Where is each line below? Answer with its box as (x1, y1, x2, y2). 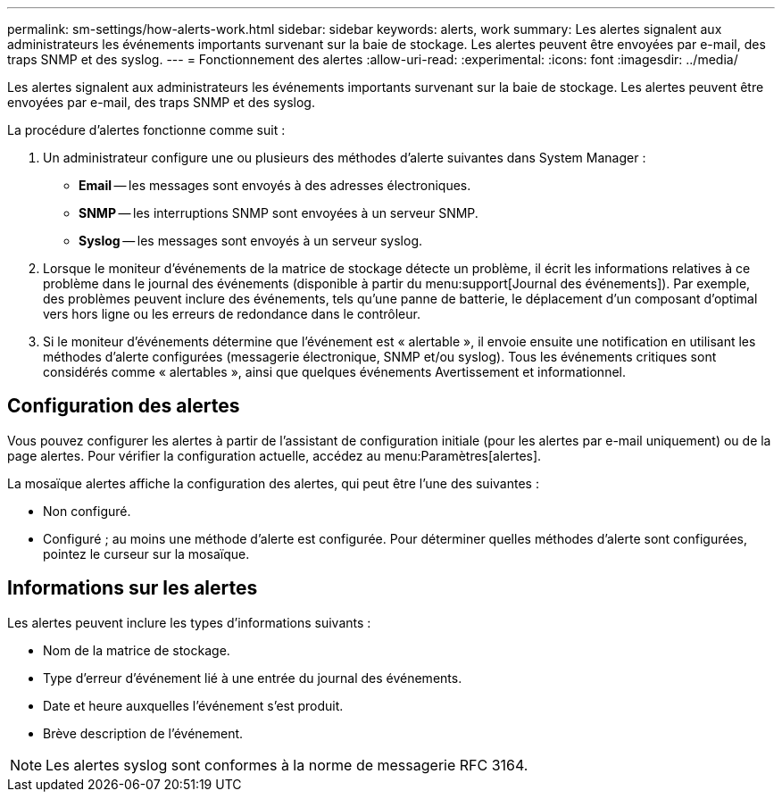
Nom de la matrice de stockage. (43, 642, 230, 658)
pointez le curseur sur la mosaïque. (43, 545, 250, 562)
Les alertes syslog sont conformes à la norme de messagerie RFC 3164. (46, 755, 528, 774)
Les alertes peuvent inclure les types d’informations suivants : (7, 614, 371, 630)
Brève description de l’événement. (43, 725, 244, 741)
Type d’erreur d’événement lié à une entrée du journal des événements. (43, 670, 462, 686)
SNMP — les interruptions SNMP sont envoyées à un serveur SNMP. (79, 205, 478, 221)
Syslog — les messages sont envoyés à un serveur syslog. (79, 233, 423, 248)
